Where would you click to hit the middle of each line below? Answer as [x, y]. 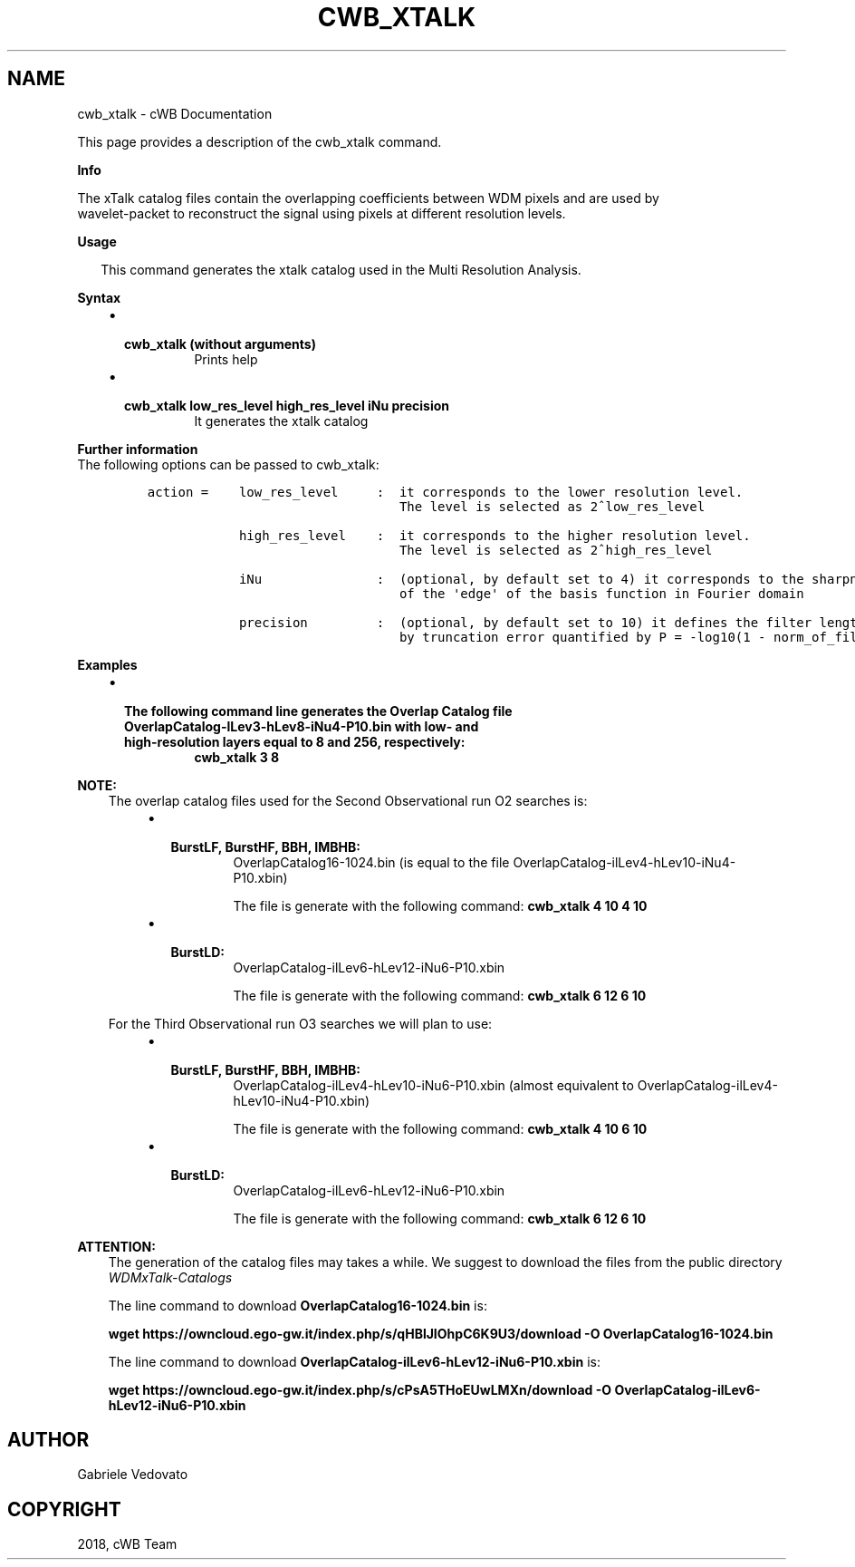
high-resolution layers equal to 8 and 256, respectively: [295, 741]
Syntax [99, 297]
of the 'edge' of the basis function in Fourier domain [601, 593]
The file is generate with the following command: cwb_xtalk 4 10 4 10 [440, 905]
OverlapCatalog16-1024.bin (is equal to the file [371, 862]
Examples [107, 664]
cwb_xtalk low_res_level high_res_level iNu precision [287, 405]
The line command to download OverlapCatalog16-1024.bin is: [298, 1305]
